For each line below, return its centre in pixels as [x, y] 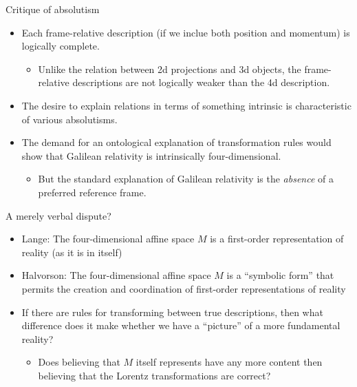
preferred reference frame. [92, 192]
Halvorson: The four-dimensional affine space [116, 275]
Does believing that [79, 362]
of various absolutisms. [69, 119]
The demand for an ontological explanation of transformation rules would [176, 142]
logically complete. [61, 46]
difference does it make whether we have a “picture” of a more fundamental [181, 325]
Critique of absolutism [53, 9]
